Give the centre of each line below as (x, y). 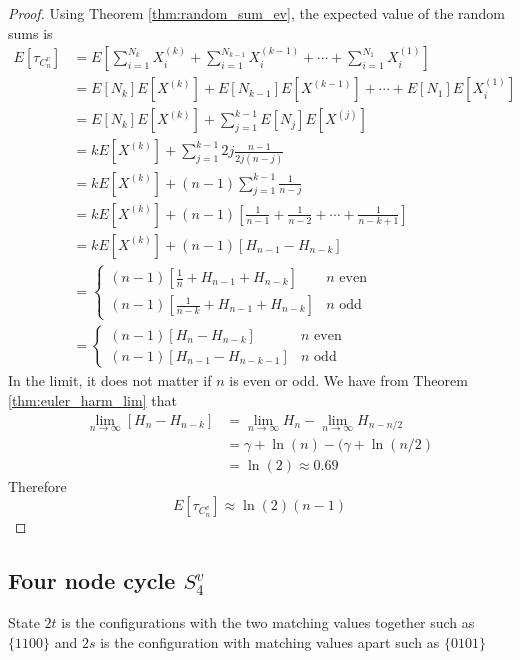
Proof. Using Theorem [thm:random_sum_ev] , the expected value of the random (256, 13)
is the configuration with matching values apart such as (270, 641)
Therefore (37, 485)
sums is (30, 32)
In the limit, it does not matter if (110, 380)
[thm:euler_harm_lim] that (92, 399)
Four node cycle (92, 580)
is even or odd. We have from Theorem (348, 380)
